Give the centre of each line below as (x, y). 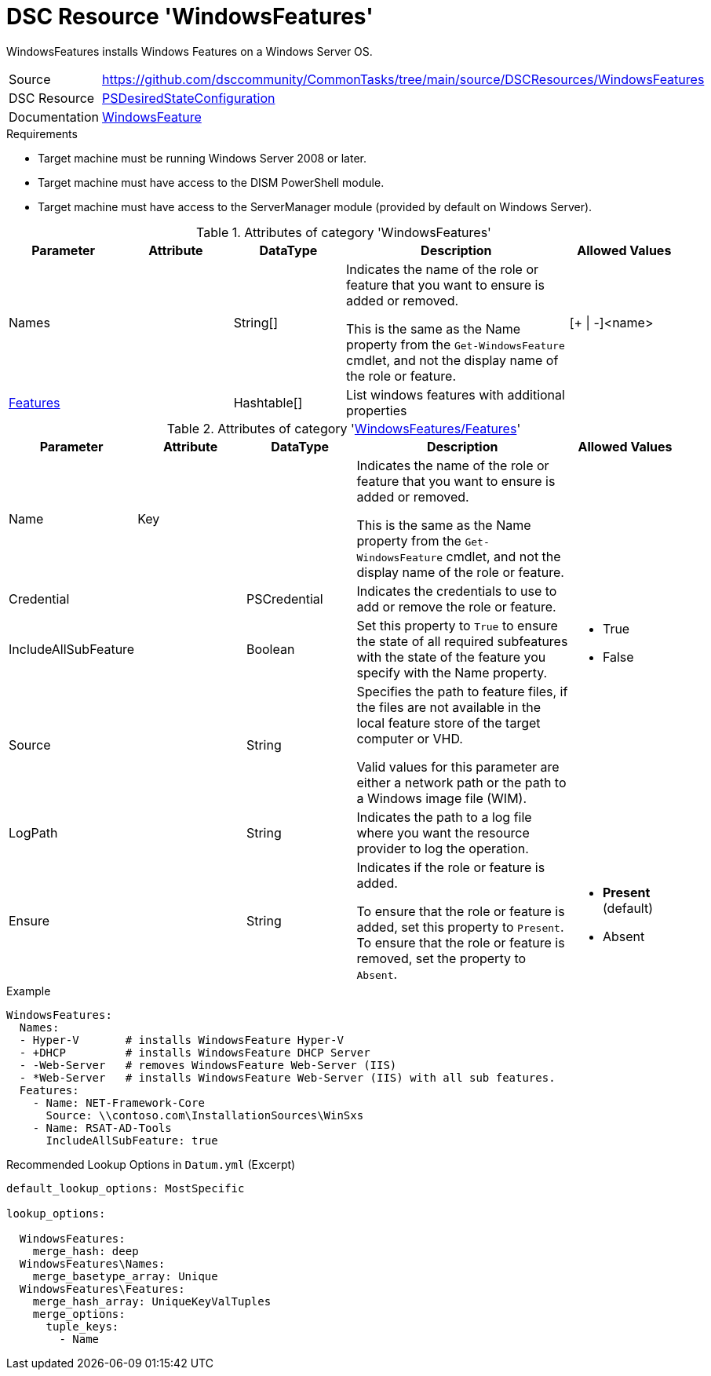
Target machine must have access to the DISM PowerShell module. (211, 182)
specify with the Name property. (452, 672)
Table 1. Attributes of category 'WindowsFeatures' (344, 232)
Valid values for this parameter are (458, 766)
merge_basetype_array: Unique (125, 1276)
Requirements (42, 133)
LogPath (33, 832)
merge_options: (79, 1314)
